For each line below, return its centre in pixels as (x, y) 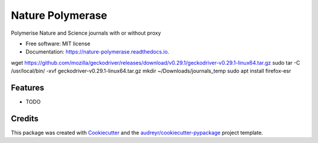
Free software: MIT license (58, 44)
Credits (25, 119)
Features (27, 87)
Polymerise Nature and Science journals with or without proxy (86, 33)
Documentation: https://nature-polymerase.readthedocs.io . (97, 52)
